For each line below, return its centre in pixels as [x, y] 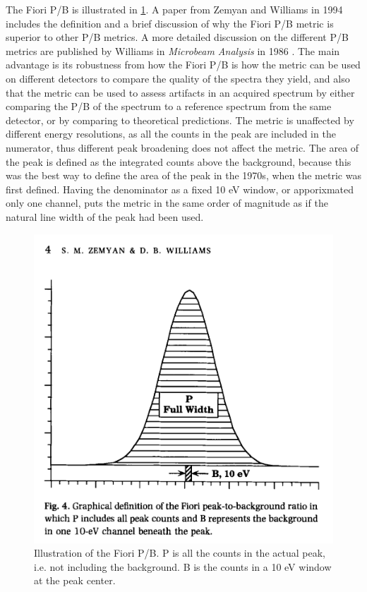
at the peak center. [75, 580]
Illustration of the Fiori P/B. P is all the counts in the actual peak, [180, 553]
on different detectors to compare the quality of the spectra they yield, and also [178, 78]
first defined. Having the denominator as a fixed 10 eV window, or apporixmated [180, 189]
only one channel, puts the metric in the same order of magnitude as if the [167, 203]
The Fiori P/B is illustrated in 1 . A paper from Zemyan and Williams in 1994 [174, 9]
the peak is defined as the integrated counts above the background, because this [179, 161]
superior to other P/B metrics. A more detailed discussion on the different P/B [177, 37]
